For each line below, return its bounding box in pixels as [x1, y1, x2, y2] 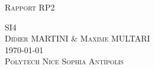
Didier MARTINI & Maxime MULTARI [5, 32, 150, 44]
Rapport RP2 [5, 1, 55, 13]
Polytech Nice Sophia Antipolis [5, 55, 124, 67]
